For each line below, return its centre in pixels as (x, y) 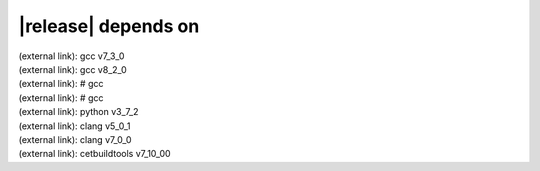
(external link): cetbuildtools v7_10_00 (94, 154)
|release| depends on (109, 26)
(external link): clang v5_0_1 (74, 126)
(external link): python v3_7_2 (78, 112)
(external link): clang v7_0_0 (75, 139)
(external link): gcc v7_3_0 (71, 56)
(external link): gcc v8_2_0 (72, 69)
